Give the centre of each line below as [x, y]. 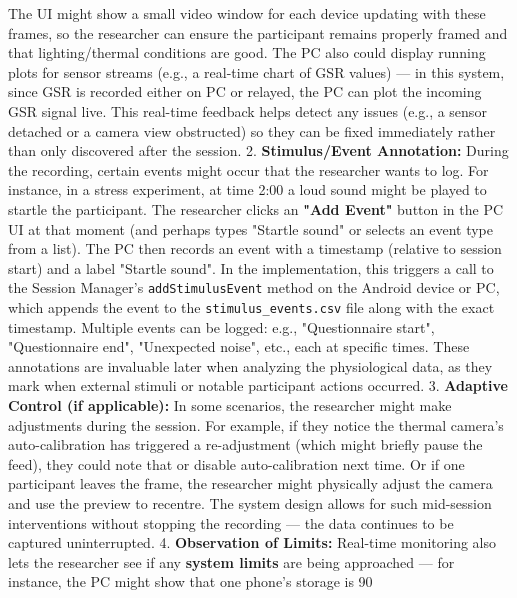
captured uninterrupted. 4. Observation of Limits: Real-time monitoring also [252, 542]
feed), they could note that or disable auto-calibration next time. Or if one [236, 463]
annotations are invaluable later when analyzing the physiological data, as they [250, 365]
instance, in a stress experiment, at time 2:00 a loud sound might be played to [247, 189]
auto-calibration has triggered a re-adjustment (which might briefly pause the [245, 444]
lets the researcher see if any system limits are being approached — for [231, 561]
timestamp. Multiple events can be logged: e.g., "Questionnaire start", [221, 326]
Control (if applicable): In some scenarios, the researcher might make [230, 405]
